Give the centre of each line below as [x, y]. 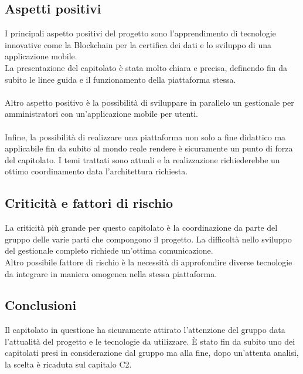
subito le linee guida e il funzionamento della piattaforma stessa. [120, 79]
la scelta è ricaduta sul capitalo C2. [68, 364]
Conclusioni [41, 305]
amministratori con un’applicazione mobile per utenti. [102, 114]
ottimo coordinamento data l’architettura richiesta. [96, 171]
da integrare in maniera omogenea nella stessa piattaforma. [111, 273]
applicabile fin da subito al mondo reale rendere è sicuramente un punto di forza [149, 148]
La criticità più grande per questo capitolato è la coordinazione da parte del [141, 228]
